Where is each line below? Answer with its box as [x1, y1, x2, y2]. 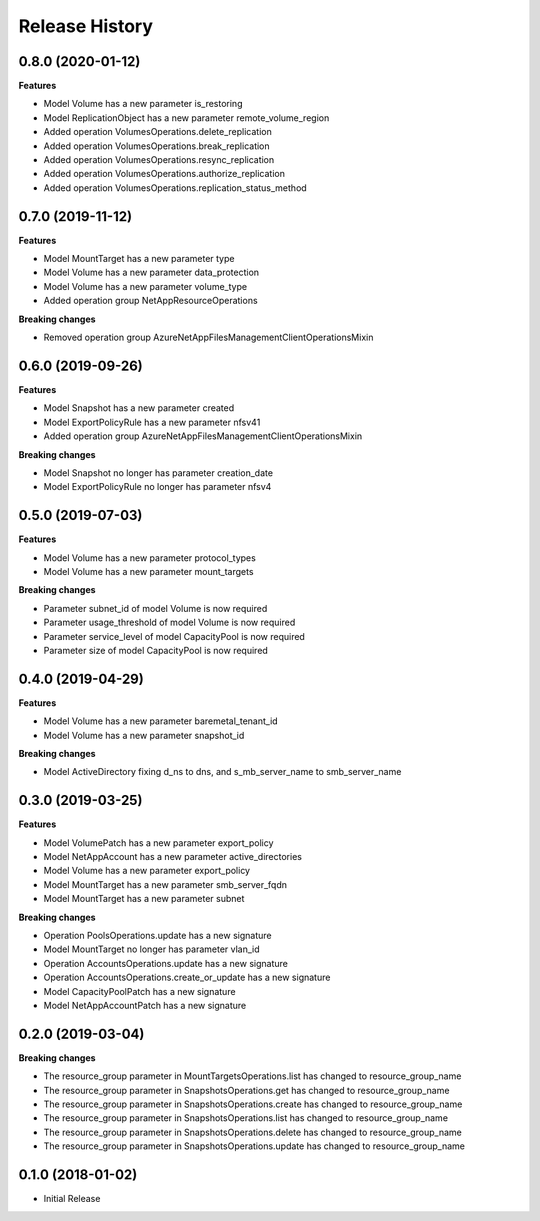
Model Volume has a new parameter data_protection [43, 266, 260, 279]
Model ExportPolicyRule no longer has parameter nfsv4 [43, 481, 272, 493]
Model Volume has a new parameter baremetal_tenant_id [43, 715, 279, 727]
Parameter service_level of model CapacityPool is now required [43, 630, 305, 642]
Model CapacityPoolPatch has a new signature [43, 985, 236, 997]
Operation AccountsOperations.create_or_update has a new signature [43, 971, 331, 984]
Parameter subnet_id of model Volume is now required [43, 602, 268, 614]
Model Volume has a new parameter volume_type [43, 280, 248, 292]
